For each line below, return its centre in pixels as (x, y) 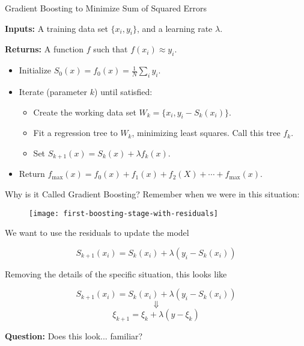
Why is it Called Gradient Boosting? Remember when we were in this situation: (152, 194)
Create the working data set (85, 112)
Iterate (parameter (53, 91)
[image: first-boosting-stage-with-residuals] (123, 213)
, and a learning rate (175, 28)
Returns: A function (44, 49)
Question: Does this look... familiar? (74, 336)
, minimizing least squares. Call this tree (206, 133)
